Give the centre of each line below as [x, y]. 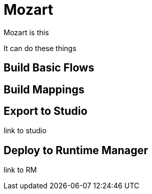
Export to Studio [46, 111]
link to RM [20, 170]
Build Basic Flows [49, 68]
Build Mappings [44, 89]
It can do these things [40, 48]
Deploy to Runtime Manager [76, 150]
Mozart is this [26, 32]
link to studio [25, 131]
